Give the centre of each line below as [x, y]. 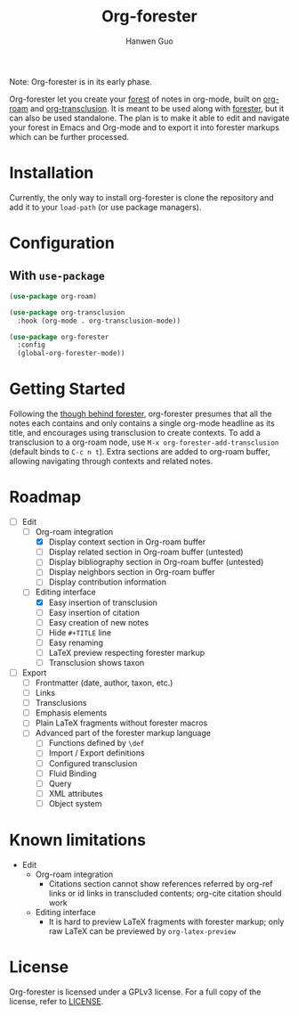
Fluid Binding [72, 774]
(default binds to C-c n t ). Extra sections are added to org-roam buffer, [140, 452]
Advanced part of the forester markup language [123, 733]
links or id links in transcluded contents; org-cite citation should [165, 893]
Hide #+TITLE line [80, 632]
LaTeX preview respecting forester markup [127, 652]
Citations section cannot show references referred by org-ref [161, 883]
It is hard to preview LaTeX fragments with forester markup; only [166, 921]
